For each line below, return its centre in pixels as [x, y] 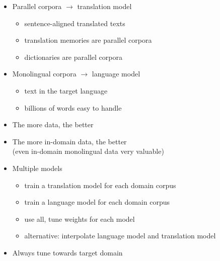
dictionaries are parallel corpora [73, 57]
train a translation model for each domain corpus [100, 185]
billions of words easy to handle [73, 107]
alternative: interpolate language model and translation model [120, 236]
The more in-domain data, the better [69, 141]
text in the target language [66, 90]
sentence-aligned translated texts [75, 23]
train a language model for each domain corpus [97, 202]
